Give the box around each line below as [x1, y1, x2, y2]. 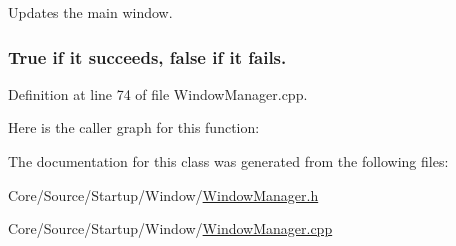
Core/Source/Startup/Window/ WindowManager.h [8, 184, 319, 205]
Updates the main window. [8, 2, 173, 22]
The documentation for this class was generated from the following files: [8, 151, 449, 171]
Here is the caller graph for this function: [8, 117, 260, 138]
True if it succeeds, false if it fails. [8, 44, 287, 69]
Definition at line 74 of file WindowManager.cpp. [8, 83, 308, 104]
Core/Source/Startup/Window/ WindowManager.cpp [8, 218, 333, 239]
